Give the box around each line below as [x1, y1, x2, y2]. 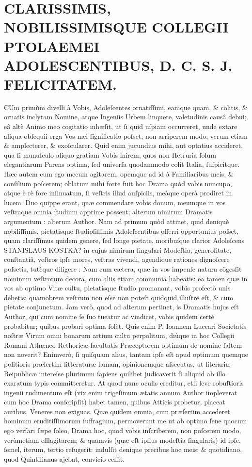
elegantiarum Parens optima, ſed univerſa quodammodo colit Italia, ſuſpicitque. [4, 159, 240, 169]
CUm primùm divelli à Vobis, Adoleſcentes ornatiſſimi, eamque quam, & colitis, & [4, 102, 248, 112]
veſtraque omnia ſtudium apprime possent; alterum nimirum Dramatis [4, 207, 213, 217]
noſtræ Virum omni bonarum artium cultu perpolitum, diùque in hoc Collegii [4, 330, 235, 340]
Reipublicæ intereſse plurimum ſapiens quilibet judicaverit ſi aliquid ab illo [4, 368, 226, 378]
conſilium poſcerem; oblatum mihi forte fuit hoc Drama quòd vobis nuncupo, [4, 178, 232, 188]
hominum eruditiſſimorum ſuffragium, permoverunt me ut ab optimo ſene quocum [4, 416, 247, 426]
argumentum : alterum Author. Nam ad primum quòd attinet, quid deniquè [4, 216, 229, 226]
